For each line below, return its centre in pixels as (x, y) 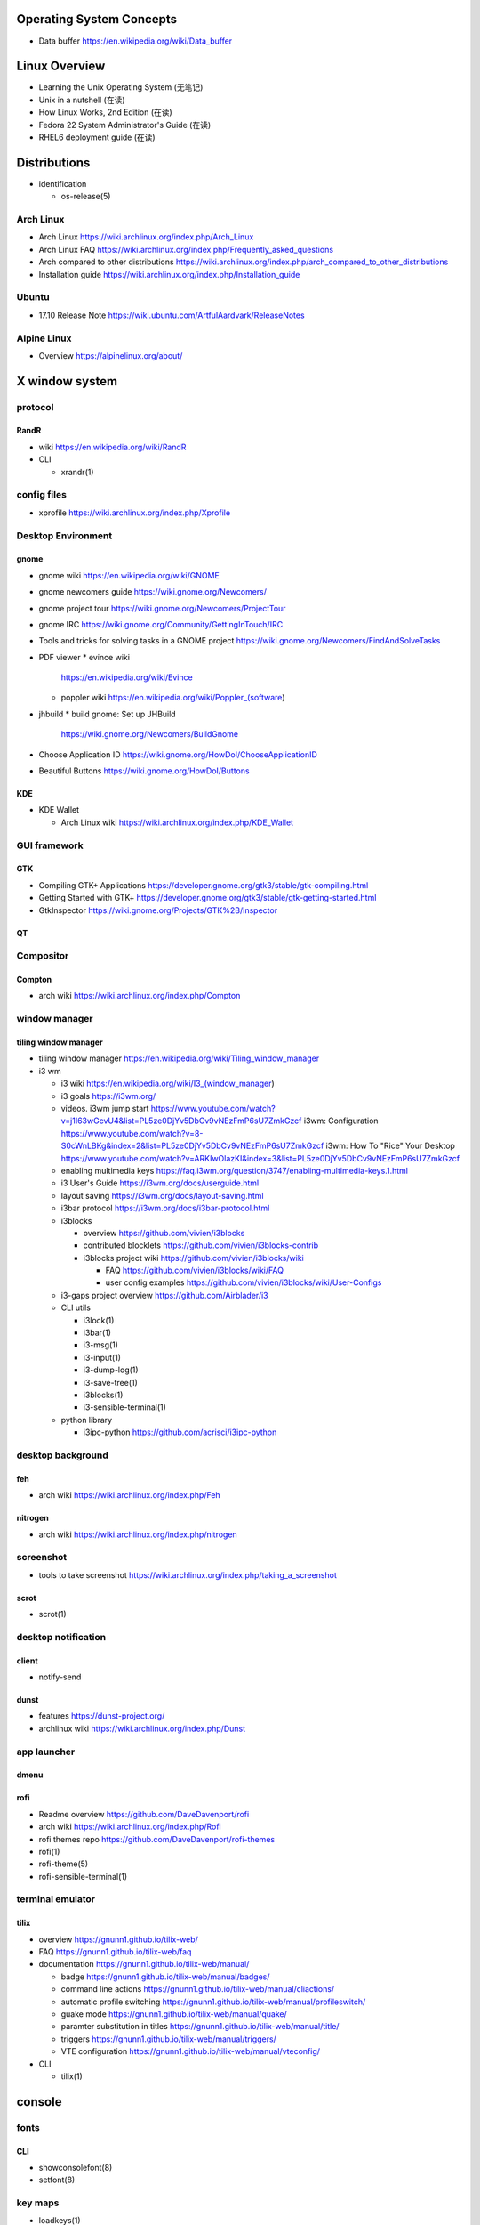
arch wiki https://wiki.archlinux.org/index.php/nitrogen (138, 1534)
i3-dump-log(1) (111, 1370)
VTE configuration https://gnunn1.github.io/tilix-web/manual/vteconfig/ (190, 2051)
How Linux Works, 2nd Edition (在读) (105, 112)
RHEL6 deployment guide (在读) (97, 137)
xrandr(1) (77, 472)
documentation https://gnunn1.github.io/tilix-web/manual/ (144, 1964)
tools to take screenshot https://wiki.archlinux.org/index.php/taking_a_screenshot (188, 1574)
